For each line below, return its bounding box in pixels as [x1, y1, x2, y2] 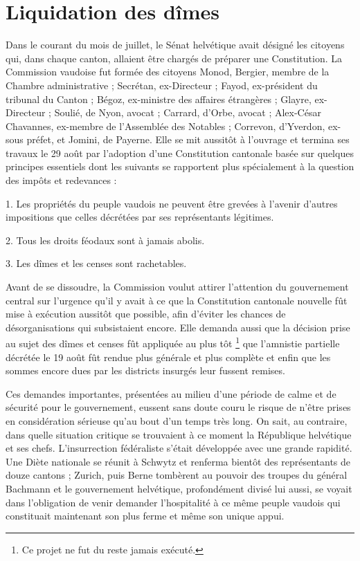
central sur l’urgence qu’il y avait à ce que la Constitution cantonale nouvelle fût [6, 293, 348, 307]
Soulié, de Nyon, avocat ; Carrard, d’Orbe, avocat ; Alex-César [54, 105, 321, 120]
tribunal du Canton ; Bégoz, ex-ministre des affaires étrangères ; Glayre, [6, 91, 312, 106]
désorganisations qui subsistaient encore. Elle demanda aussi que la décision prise [6, 320, 350, 334]
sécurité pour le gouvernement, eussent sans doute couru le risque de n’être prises [6, 400, 351, 414]
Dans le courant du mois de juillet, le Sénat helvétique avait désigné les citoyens [6, 37, 345, 52]
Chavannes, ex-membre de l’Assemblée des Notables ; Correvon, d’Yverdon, [6, 118, 325, 133]
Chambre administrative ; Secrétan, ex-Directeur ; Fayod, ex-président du [6, 77, 318, 92]
